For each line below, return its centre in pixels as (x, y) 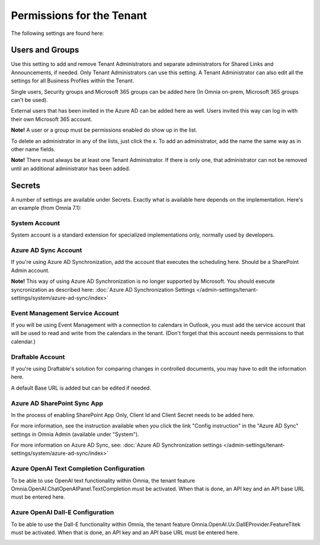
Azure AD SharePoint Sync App (57, 403)
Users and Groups (45, 50)
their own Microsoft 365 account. (52, 119)
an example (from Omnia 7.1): (46, 208)
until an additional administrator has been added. (71, 168)
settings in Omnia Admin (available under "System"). (75, 434)
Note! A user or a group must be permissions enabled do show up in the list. (104, 130)
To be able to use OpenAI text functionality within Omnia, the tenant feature (103, 480)
